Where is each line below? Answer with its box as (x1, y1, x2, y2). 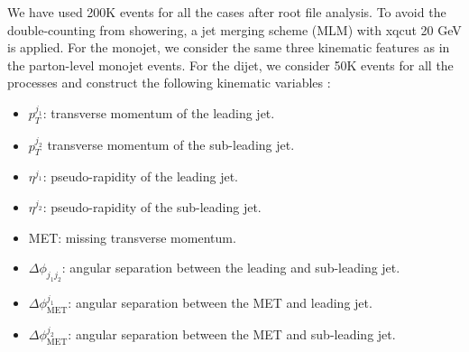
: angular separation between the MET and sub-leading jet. (68, 325, 396, 344)
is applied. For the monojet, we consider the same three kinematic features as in (7, 38, 450, 57)
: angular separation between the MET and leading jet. (68, 293, 372, 312)
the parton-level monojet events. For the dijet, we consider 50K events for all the (7, 55, 454, 74)
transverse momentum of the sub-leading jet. (47, 135, 295, 154)
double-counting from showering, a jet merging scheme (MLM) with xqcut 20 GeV (7, 20, 462, 39)
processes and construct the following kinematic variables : (7, 73, 331, 92)
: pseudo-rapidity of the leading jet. (42, 167, 239, 186)
